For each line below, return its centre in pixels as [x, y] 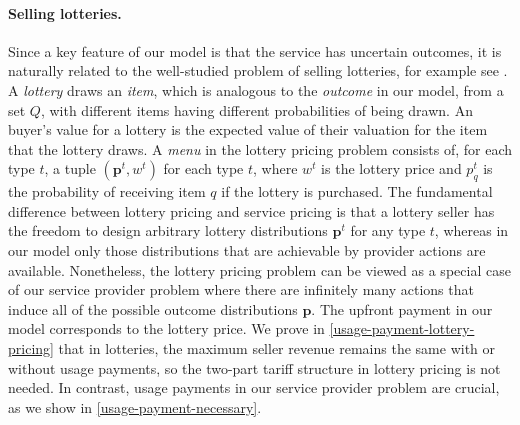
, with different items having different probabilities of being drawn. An [256, 109]
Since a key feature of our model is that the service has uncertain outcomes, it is [255, 50]
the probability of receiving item [107, 191]
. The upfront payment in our [402, 308]
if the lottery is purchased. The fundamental [357, 191]
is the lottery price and [391, 168]
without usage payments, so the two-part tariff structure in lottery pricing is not [254, 367]
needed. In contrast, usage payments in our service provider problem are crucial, [254, 387]
